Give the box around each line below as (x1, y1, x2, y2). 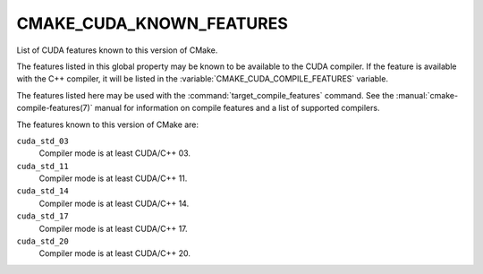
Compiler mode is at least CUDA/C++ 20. (38, 248, 191, 259)
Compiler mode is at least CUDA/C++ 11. (38, 173, 188, 184)
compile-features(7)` (16, 103, 93, 114)
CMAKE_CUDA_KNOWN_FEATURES (16, 13, 288, 33)
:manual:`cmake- (395, 90, 459, 100)
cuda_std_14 (16, 186, 69, 196)
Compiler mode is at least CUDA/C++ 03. (38, 148, 191, 158)
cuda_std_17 (16, 211, 69, 221)
